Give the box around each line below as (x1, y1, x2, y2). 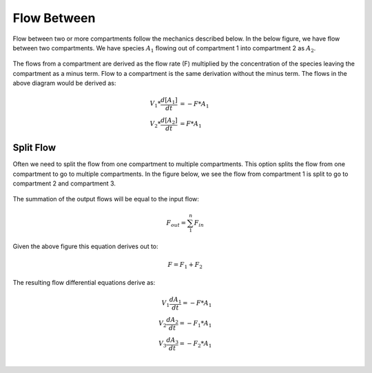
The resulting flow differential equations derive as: (12, 279, 156, 287)
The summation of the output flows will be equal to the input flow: (12, 195, 200, 203)
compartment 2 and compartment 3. (12, 179, 116, 188)
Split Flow (12, 142, 56, 154)
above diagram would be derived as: (12, 79, 116, 88)
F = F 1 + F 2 (167, 261, 203, 270)
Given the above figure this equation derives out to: (12, 242, 158, 251)
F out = (166, 219, 186, 228)
